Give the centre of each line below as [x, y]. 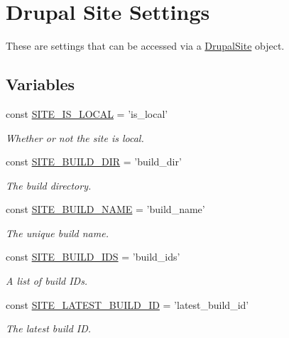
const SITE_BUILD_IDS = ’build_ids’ [93, 257]
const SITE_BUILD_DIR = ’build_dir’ [94, 162]
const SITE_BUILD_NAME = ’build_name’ [105, 209]
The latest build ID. [49, 328]
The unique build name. [57, 233]
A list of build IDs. [47, 281]
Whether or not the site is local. [75, 137]
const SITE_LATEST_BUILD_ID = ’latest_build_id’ [127, 304]
